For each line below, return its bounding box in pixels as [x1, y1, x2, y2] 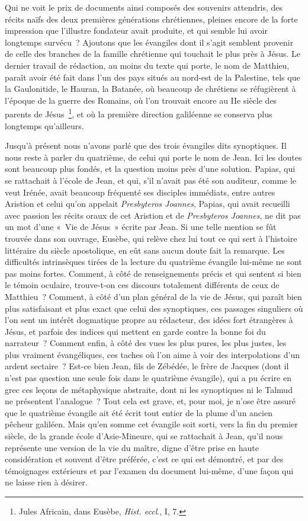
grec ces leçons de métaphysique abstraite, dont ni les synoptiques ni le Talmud [5, 383, 293, 395]
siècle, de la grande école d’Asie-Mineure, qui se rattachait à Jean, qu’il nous [5, 430, 283, 442]
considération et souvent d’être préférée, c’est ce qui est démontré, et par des [5, 453, 284, 465]
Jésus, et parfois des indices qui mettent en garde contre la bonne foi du [5, 325, 266, 337]
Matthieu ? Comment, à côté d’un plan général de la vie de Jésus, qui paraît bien [5, 290, 302, 302]
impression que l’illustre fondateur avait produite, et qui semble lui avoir [5, 24, 268, 37]
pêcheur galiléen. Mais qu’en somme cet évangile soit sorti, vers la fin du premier [5, 418, 298, 430]
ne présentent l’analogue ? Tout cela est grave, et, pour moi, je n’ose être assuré [5, 395, 296, 407]
